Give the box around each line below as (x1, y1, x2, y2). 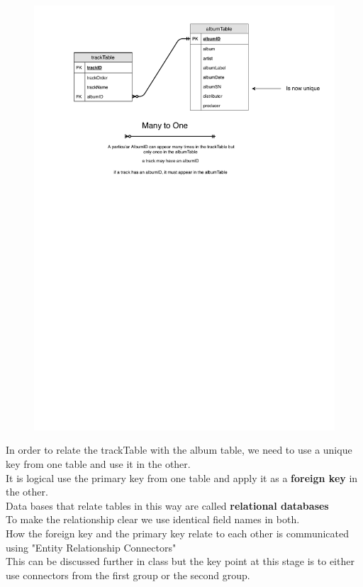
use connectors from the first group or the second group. (6, 567, 250, 582)
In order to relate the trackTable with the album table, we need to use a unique (6, 442, 352, 457)
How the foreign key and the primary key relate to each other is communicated (6, 526, 350, 541)
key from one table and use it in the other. (6, 457, 191, 471)
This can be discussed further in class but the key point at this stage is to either (6, 554, 354, 569)
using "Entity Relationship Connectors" (6, 540, 177, 554)
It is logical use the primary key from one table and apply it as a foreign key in (6, 470, 358, 485)
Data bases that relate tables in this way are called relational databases (6, 498, 329, 513)
